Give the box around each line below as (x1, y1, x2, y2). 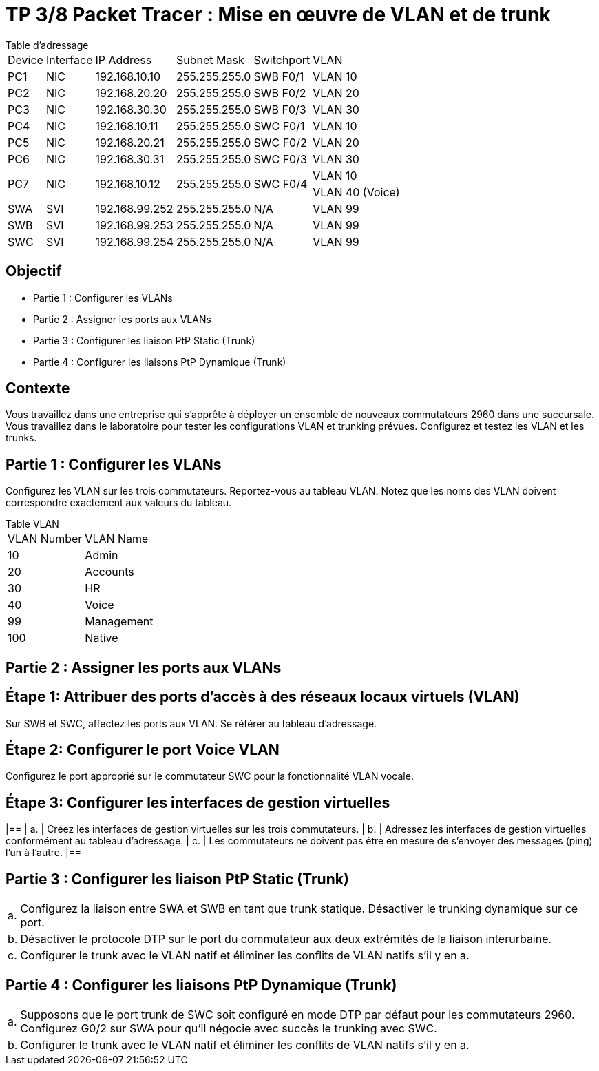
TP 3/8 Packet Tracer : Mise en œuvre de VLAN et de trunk (6, 3, 551, 26)
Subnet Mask (176, 52, 244, 67)
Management (85, 614, 154, 629)
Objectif (6, 262, 62, 280)
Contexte (6, 379, 70, 397)
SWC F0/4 (253, 176, 308, 191)
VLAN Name (85, 532, 149, 546)
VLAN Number (8, 532, 83, 546)
